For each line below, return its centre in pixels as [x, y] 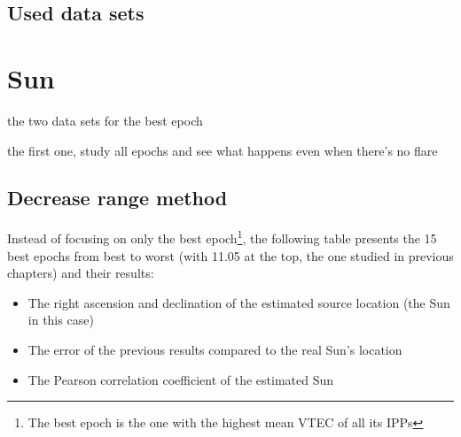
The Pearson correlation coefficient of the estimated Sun [181, 379]
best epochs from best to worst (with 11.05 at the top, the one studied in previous [230, 255]
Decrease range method [117, 198]
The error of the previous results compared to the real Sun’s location [215, 349]
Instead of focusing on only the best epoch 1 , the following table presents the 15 [222, 237]
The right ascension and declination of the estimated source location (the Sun [239, 302]
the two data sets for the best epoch [105, 120]
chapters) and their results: [81, 273]
